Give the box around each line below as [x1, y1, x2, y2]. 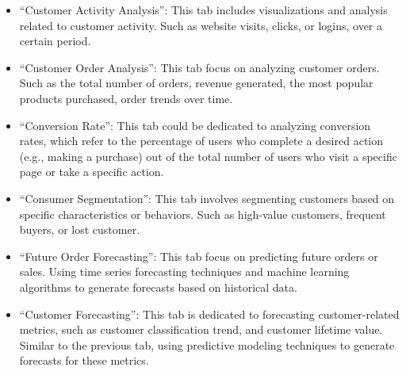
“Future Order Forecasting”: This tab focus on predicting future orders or [19, 247, 378, 264]
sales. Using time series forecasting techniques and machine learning [19, 263, 350, 280]
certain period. [19, 33, 91, 49]
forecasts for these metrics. [19, 352, 149, 369]
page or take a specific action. [19, 163, 164, 180]
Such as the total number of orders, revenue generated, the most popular [19, 75, 373, 91]
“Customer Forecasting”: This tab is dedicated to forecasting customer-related [19, 305, 400, 322]
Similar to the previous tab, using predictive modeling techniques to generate [19, 336, 395, 353]
